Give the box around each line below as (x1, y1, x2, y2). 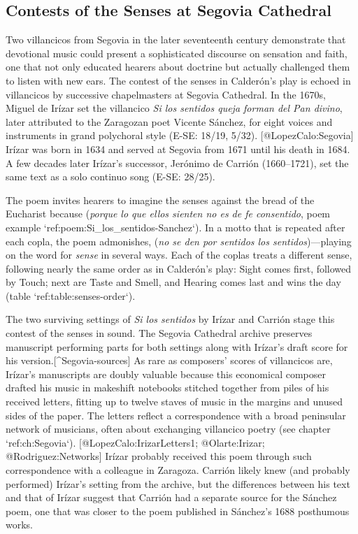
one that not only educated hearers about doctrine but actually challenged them (6, 59, 350, 74)
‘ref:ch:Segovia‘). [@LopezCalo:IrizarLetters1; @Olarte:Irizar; (6, 435, 265, 449)
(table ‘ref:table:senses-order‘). (6, 288, 136, 303)
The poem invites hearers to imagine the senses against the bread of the (6, 192, 315, 207)
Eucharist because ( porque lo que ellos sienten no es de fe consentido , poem (6, 206, 331, 221)
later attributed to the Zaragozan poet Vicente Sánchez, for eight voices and (6, 114, 333, 129)
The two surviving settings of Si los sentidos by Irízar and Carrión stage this (6, 312, 335, 326)
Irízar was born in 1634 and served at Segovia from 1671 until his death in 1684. (6, 141, 350, 156)
